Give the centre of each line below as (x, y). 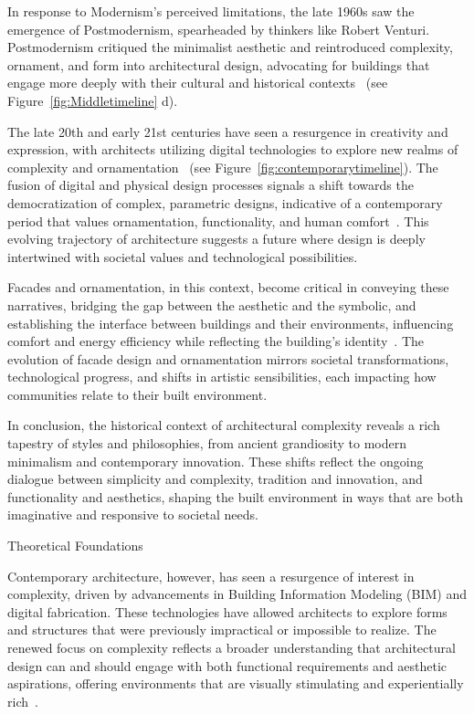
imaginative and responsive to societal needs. (133, 514)
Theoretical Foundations (75, 546)
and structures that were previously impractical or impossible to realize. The (222, 630)
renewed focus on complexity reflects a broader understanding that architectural (232, 647)
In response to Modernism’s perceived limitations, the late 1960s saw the (211, 11)
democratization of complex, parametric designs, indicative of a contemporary (225, 202)
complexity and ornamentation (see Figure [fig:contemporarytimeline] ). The (223, 167)
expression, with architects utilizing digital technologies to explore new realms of (233, 149)
